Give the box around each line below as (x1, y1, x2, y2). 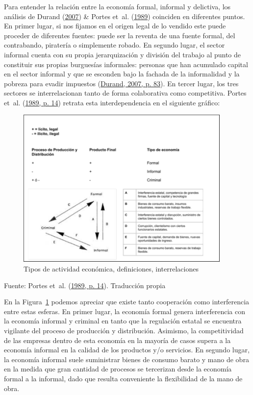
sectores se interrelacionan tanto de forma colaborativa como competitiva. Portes (4, 88, 247, 98)
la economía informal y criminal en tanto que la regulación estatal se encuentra (4, 316, 242, 326)
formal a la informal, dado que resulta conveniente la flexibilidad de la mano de (4, 373, 243, 383)
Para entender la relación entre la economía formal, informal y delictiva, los (4, 1, 231, 11)
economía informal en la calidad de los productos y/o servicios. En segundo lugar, (4, 345, 250, 355)
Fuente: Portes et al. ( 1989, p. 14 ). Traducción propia (4, 280, 166, 290)
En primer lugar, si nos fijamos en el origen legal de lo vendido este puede (4, 21, 226, 31)
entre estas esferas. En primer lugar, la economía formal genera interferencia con (4, 306, 245, 316)
